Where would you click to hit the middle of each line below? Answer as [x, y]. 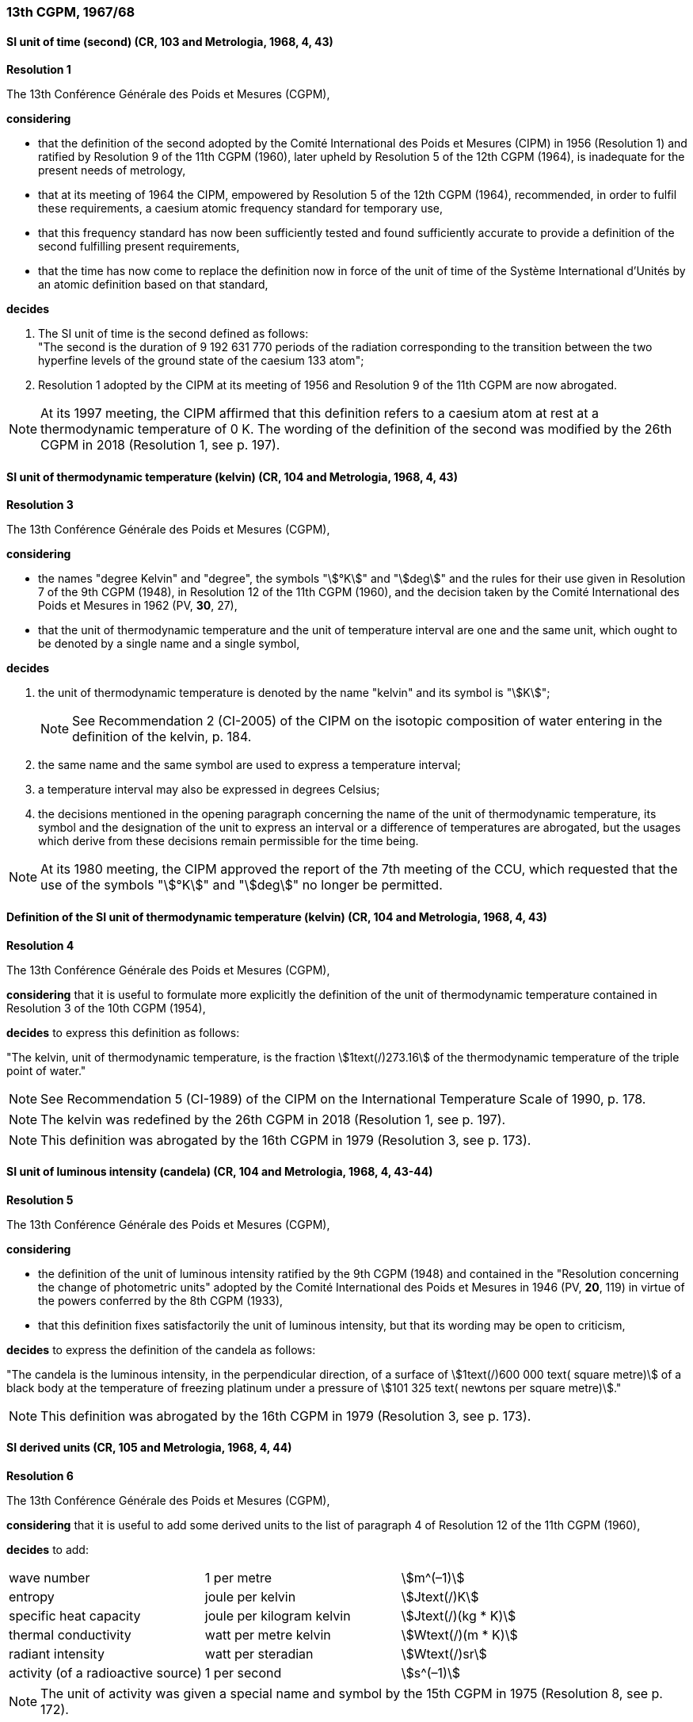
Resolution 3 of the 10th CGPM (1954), [106, 1008]
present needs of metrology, [112, 170]
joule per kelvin [250, 1597]
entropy [32, 1597]
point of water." [46, 1070]
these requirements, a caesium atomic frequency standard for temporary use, [241, 209]
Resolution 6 [40, 1476]
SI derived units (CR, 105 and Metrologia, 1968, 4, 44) [149, 1448]
